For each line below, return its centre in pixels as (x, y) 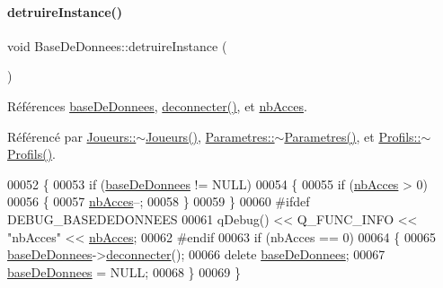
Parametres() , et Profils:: (353, 136)
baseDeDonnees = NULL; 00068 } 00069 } (124, 271)
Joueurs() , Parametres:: (210, 136)
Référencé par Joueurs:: (72, 136)
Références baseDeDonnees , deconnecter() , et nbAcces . (157, 105)
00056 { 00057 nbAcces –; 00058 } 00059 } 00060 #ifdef (159, 201)
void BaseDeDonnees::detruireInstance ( (117, 45)
